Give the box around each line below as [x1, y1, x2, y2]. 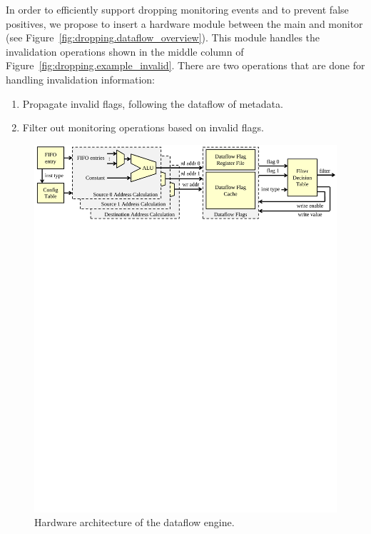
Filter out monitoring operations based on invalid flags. [22, 120, 264, 135]
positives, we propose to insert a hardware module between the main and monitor [6, 16, 363, 31]
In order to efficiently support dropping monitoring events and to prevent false [6, 2, 349, 16]
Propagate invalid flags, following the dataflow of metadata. [22, 96, 283, 111]
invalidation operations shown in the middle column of [6, 44, 244, 59]
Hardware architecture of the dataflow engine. [34, 515, 235, 530]
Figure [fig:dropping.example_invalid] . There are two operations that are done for [6, 58, 365, 73]
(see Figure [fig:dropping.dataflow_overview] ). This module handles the [6, 30, 320, 45]
